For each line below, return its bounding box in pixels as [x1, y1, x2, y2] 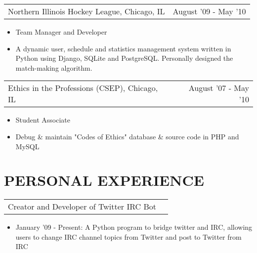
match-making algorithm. [15, 62, 92, 73]
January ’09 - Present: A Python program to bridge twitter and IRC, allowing [15, 222, 253, 232]
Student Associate [15, 115, 71, 125]
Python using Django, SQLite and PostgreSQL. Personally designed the [15, 53, 233, 63]
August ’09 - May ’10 [172, 5, 246, 17]
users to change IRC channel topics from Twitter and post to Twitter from [15, 231, 242, 242]
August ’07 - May [188, 82, 249, 94]
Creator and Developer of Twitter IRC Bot [8, 201, 156, 212]
